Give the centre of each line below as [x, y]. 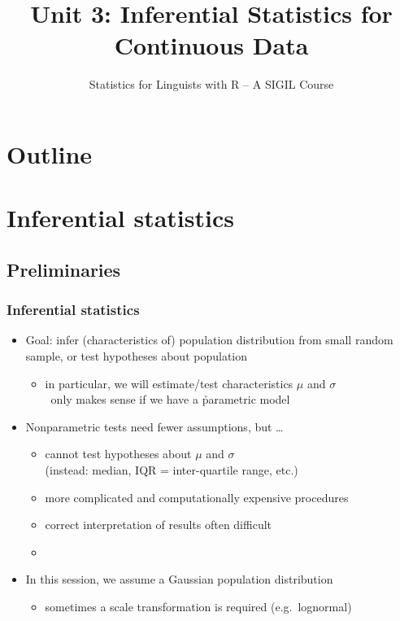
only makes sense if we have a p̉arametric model [170, 399]
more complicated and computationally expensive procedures [197, 497]
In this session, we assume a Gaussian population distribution [179, 579]
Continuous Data [211, 45]
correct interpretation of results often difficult [159, 525]
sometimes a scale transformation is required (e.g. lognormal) [198, 606]
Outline [50, 153]
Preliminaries [64, 269]
